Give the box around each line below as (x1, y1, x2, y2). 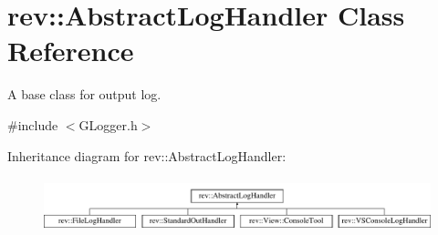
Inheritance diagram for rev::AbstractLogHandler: (7, 146, 287, 165)
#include (7, 115, 58, 134)
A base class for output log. (7, 85, 162, 104)
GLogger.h (78, 115, 138, 134)
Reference (7, 32, 134, 69)
